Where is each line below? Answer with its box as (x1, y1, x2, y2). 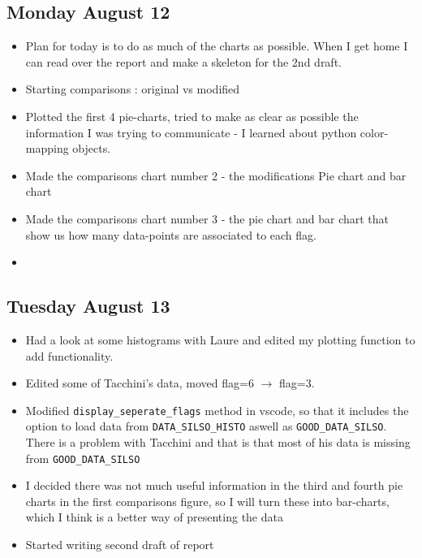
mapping (25, 140, 69, 157)
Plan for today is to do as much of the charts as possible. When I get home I (25, 37, 408, 54)
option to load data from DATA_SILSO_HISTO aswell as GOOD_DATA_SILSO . (25, 417, 387, 435)
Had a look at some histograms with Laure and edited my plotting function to (25, 331, 416, 348)
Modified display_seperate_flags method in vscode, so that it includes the (25, 401, 409, 418)
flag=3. (278, 374, 315, 391)
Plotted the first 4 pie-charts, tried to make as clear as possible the (25, 107, 359, 124)
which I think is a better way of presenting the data (25, 508, 283, 526)
